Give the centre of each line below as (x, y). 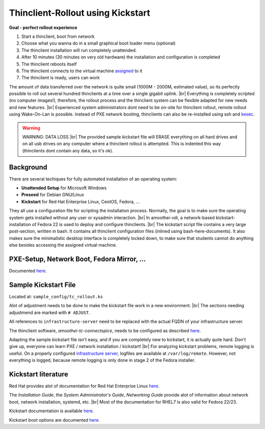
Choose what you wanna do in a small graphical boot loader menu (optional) (99, 43)
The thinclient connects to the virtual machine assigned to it (82, 71)
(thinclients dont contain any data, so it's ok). (68, 150)
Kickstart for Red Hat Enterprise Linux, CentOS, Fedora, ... (80, 201)
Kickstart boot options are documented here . (54, 420)
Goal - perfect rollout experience (43, 28)
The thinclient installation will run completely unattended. (79, 50)
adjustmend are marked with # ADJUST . (50, 313)
